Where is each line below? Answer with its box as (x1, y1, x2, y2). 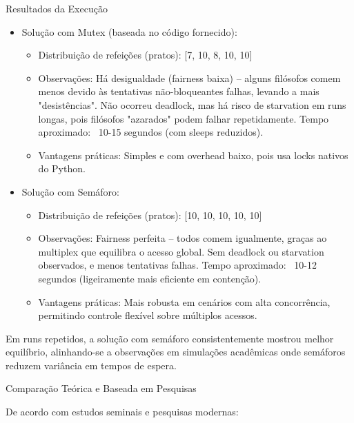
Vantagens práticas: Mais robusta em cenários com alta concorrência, (38, 294, 331, 309)
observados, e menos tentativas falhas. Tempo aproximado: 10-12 (38, 258, 317, 272)
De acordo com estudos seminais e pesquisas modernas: (6, 404, 239, 419)
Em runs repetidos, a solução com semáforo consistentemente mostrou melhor (6, 331, 334, 345)
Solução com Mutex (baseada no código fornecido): (21, 24, 237, 39)
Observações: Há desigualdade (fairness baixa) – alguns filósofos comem (38, 70, 341, 85)
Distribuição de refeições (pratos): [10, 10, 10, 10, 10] (38, 207, 262, 222)
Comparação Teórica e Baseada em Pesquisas (6, 381, 197, 395)
